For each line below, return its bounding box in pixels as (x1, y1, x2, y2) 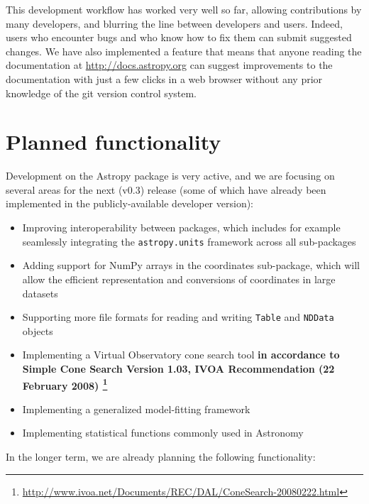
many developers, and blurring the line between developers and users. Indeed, (6, 16, 343, 31)
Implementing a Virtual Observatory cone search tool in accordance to (22, 347, 340, 362)
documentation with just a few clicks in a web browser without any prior (6, 71, 323, 86)
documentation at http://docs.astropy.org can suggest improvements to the (6, 57, 333, 72)
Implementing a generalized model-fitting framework (22, 401, 250, 416)
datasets (22, 285, 58, 300)
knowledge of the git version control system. (6, 85, 197, 100)
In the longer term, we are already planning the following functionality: (6, 449, 316, 464)
